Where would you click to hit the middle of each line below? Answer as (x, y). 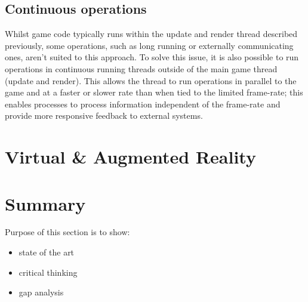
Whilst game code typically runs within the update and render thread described (151, 34)
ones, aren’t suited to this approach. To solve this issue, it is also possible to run (152, 57)
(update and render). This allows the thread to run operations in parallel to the (151, 80)
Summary (45, 203)
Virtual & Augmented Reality (130, 157)
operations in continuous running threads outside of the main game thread (141, 68)
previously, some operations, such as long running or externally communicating (149, 45)
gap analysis (41, 292)
